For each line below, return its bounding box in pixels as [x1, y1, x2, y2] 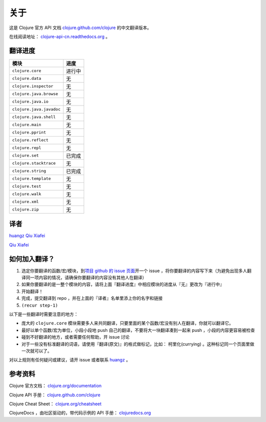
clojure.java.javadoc [12, 106, 61, 112]
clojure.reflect [12, 138, 49, 143]
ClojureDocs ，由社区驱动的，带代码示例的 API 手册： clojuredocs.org [9, 410, 151, 416]
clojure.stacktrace [12, 161, 56, 166]
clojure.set [12, 153, 39, 158]
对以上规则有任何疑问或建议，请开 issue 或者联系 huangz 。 [9, 357, 131, 363]
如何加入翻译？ [9, 254, 55, 263]
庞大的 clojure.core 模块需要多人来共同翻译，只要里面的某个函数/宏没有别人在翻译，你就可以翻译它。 [21, 320, 234, 326]
